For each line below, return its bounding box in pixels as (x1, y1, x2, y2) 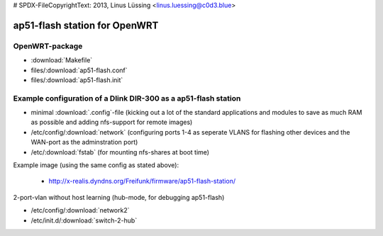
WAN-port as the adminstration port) (30, 138, 138, 147)
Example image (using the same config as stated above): (13, 161, 179, 169)
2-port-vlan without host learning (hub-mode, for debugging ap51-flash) (13, 193, 225, 201)
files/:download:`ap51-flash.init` (30, 75, 123, 84)
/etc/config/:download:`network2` (30, 206, 130, 215)
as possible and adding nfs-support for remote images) (30, 118, 193, 127)
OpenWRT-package (13, 41, 83, 51)
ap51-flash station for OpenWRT (13, 19, 159, 31)
